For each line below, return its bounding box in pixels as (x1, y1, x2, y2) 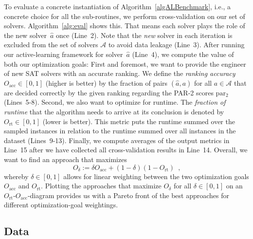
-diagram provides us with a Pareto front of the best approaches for (27, 190, 230, 200)
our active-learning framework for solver (4, 49, 123, 59)
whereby (4, 171, 29, 181)
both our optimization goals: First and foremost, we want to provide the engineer (4, 58, 246, 69)
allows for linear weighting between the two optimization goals (63, 171, 249, 181)
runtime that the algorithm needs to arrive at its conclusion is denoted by (4, 106, 224, 116)
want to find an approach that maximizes (4, 154, 127, 164)
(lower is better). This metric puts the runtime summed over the (42, 116, 235, 126)
